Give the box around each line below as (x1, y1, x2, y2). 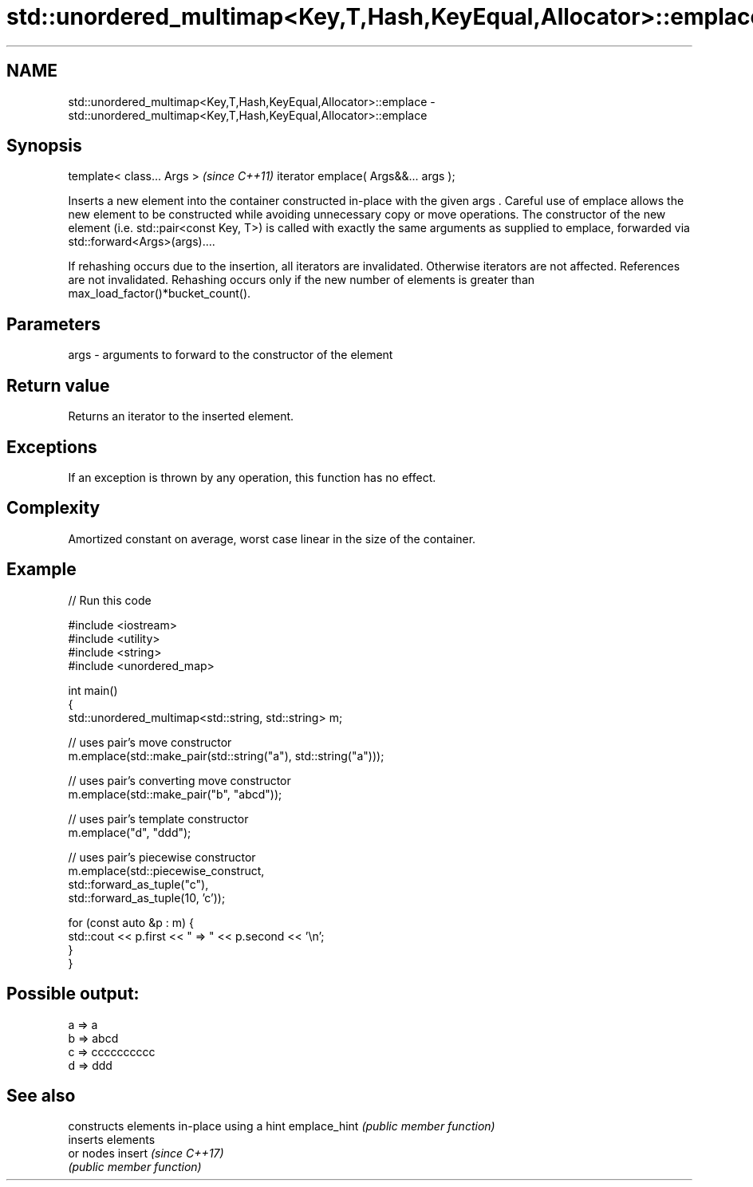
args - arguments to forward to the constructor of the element (68, 348, 393, 362)
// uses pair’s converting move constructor (68, 773, 291, 787)
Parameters (6, 314, 101, 334)
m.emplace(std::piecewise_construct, (68, 863, 265, 877)
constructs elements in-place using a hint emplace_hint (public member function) (68, 1119, 495, 1134)
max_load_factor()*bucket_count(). (68, 286, 251, 301)
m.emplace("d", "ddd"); (68, 825, 191, 839)
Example (6, 559, 77, 580)
